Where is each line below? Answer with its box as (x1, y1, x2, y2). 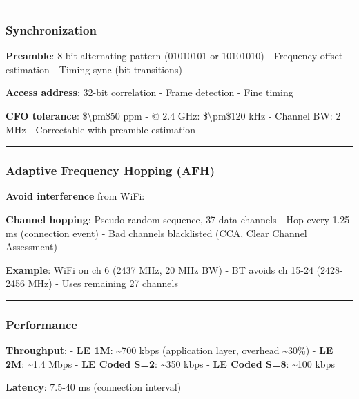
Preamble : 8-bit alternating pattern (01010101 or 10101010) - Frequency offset (6, 48, 343, 63)
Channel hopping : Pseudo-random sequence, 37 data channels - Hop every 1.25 (6, 212, 350, 226)
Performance (6, 315, 77, 333)
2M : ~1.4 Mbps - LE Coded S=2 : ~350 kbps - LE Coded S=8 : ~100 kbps (6, 356, 335, 371)
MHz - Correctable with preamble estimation (6, 122, 196, 136)
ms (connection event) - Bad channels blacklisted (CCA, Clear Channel (6, 225, 307, 240)
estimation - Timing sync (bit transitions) (6, 62, 182, 76)
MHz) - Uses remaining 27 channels (28, 276, 178, 290)
